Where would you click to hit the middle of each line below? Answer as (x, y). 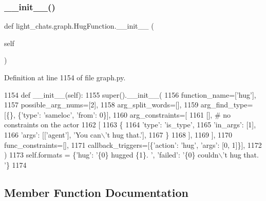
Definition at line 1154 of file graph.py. (65, 77)
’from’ (86, 114)
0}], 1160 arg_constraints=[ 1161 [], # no (165, 114)
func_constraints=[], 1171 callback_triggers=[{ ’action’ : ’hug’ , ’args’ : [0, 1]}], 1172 (133, 144)
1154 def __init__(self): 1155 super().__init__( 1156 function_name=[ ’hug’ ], (130, 94)
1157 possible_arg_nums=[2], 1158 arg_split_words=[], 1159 (101, 105)
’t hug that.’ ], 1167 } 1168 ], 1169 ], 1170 (169, 134)
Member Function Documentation (97, 192)
